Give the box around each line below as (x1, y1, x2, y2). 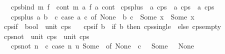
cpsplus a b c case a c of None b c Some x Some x (10, 11, 194, 21)
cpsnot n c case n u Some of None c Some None (10, 40, 194, 51)
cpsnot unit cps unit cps (3, 30, 89, 41)
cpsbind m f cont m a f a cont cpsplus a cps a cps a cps (10, 1, 214, 11)
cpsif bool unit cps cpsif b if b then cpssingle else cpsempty (3, 21, 221, 31)
